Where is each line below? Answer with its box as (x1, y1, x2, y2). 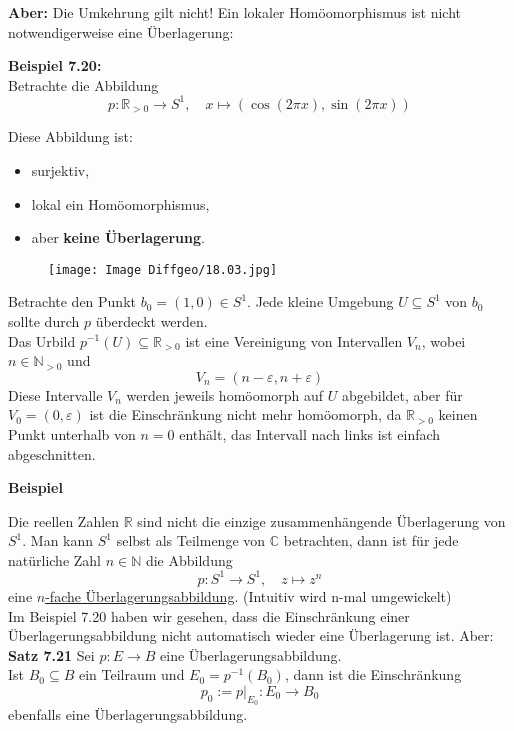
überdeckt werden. (95, 310, 208, 331)
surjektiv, (31, 159, 90, 180)
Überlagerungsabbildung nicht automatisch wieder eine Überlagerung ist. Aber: (8, 625, 494, 646)
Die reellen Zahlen (8, 510, 120, 531)
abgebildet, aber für (342, 384, 463, 405)
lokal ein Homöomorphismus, (31, 193, 210, 214)
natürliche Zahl (8, 549, 102, 570)
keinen (438, 404, 478, 425)
